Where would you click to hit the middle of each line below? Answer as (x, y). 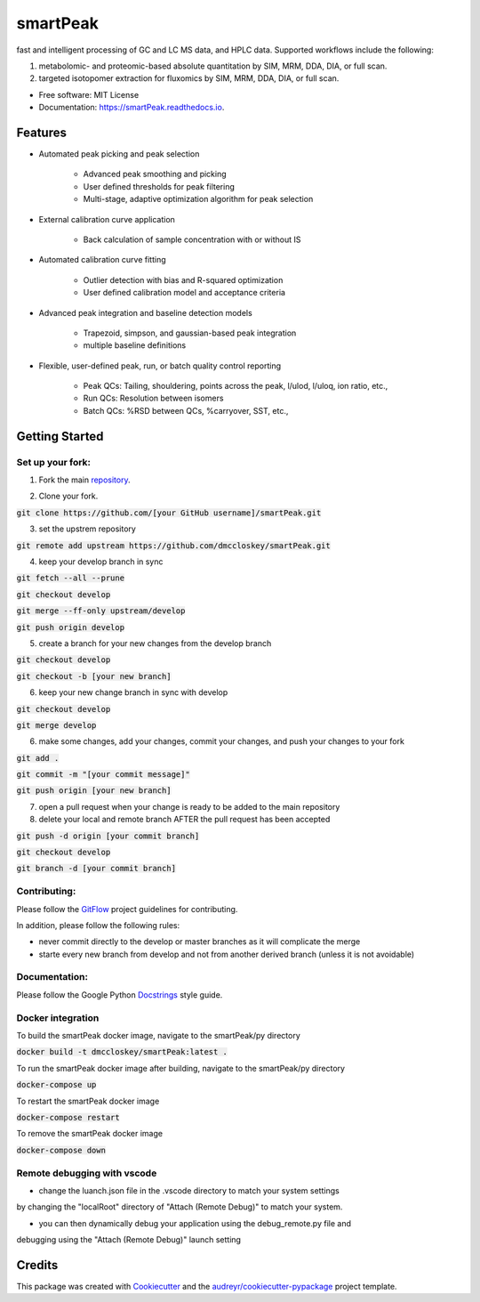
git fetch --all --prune (70, 578)
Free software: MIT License (89, 94)
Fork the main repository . (84, 480)
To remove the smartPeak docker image (90, 1134)
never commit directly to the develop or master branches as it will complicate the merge (200, 942)
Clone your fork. (68, 496)
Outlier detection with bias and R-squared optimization (183, 279)
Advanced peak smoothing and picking (155, 174)
